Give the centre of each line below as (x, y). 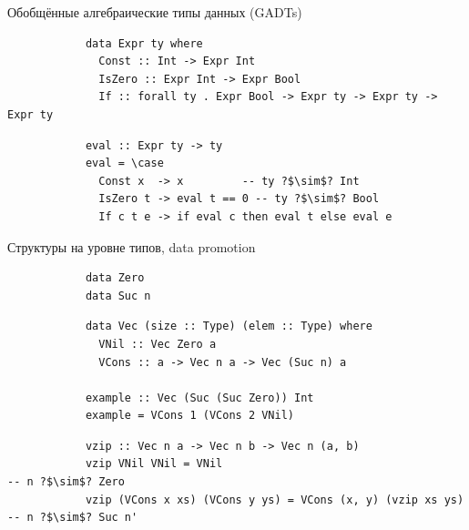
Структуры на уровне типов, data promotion (132, 246)
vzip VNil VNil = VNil (154, 464)
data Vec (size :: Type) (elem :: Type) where (229, 326)
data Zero (115, 278)
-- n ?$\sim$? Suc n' (73, 518)
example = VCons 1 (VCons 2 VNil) (189, 416)
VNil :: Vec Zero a (158, 344)
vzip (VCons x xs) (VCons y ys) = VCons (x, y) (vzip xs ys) (275, 499)
